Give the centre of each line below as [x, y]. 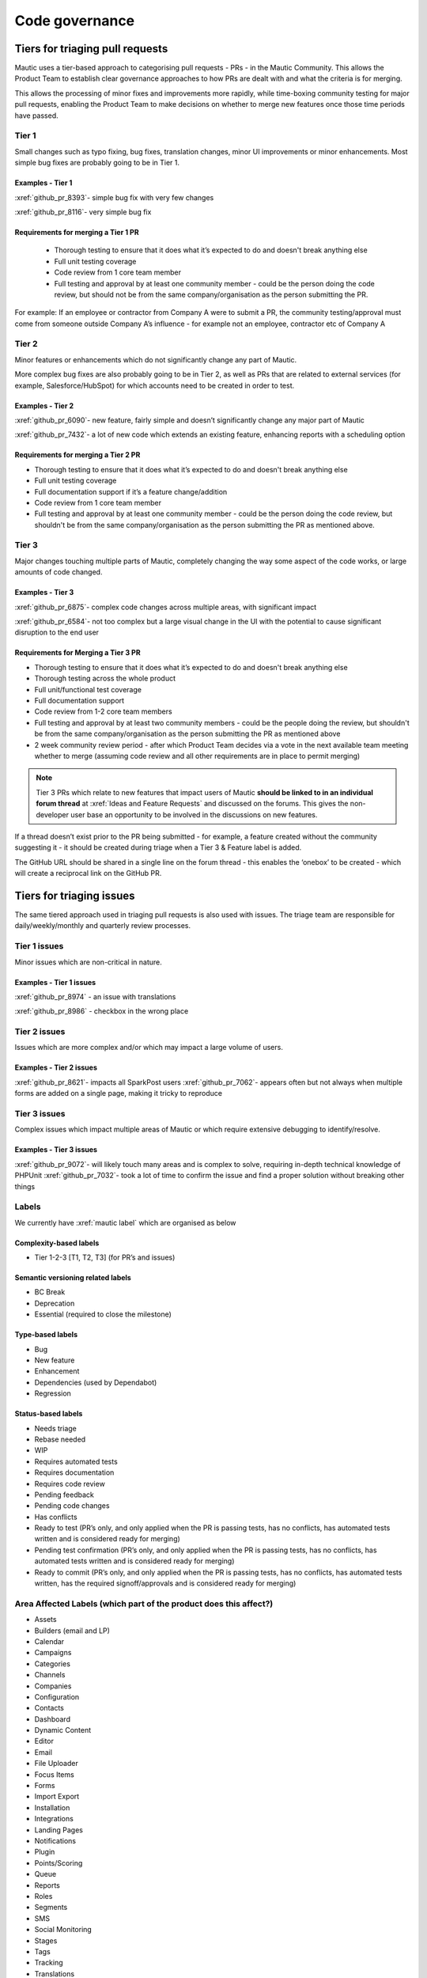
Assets [45, 1620]
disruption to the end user [57, 632]
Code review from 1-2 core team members [104, 711]
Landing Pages [59, 1830]
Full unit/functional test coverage [88, 689]
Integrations [54, 1819]
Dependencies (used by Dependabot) [96, 1382]
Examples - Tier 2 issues [56, 1067]
